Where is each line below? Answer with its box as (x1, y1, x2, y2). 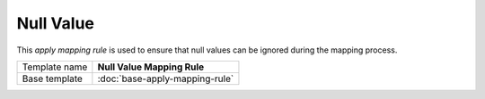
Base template (22, 72, 83, 85)
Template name (22, 61, 88, 73)
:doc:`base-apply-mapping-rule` (97, 72, 234, 85)
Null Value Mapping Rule (97, 61, 205, 73)
